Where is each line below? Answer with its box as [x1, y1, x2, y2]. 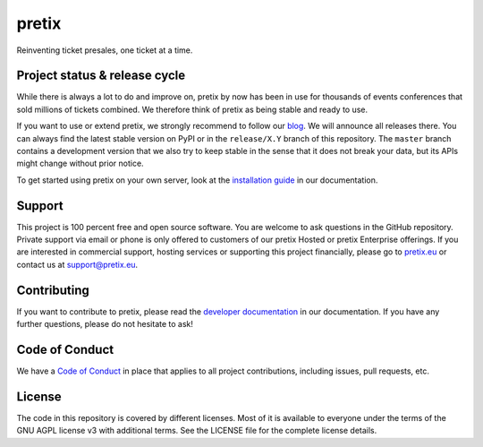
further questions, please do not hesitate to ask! [16, 319, 194, 330]
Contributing [16, 282, 89, 297]
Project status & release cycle [16, 68, 186, 83]
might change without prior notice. [16, 158, 144, 169]
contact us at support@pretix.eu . [16, 259, 139, 270]
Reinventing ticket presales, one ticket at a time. [16, 45, 193, 56]
